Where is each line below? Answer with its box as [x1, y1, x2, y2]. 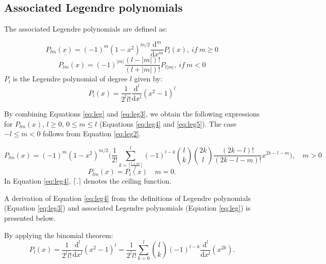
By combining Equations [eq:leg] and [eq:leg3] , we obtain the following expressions [4, 108, 260, 119]
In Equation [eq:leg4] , [4, 175, 71, 186]
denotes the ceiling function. [83, 175, 172, 186]
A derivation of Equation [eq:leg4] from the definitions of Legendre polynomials [4, 192, 251, 203]
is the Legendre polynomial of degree [13, 73, 127, 84]
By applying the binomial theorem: [4, 229, 113, 240]
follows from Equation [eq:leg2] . [43, 128, 141, 139]
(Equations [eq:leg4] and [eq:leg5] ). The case [99, 118, 237, 129]
